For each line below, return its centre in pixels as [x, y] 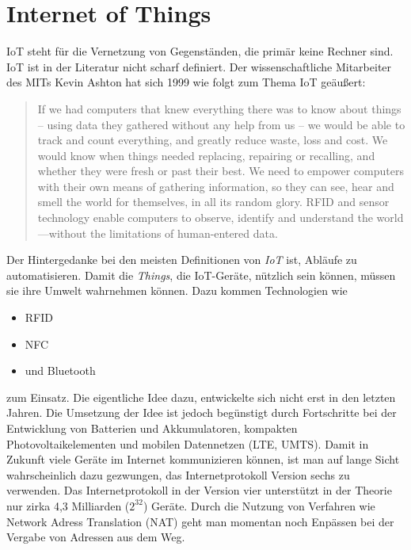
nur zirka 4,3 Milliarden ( [68, 505]
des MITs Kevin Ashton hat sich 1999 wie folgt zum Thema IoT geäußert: [186, 82]
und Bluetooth [60, 370]
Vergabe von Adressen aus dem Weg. [96, 537]
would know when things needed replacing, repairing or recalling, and [206, 155]
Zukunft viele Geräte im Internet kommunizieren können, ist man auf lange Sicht [203, 459]
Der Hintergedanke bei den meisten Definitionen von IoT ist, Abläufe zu [182, 260]
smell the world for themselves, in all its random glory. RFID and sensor [213, 202]
